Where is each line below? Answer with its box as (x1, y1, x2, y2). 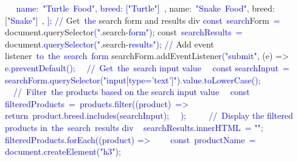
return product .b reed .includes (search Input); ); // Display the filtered (5, 109, 293, 122)
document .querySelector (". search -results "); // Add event (5, 37, 214, 50)
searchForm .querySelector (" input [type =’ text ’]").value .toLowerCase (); (5, 73, 261, 86)
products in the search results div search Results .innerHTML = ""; (5, 121, 263, 133)
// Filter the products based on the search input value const (13, 85, 250, 98)
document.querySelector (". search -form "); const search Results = (5, 26, 243, 38)
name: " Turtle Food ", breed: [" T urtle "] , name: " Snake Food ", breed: (16, 2, 275, 14)
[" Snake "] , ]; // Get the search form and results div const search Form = (5, 13, 280, 26)
